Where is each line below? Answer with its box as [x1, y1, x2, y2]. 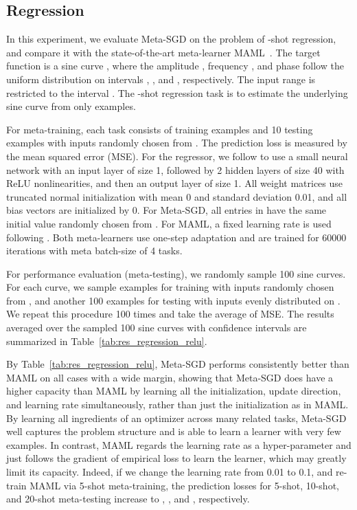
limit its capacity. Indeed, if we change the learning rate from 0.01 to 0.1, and [6, 465, 333, 479]
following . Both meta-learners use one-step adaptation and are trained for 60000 [6, 230, 347, 244]
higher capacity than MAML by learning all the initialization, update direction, [6, 384, 341, 398]
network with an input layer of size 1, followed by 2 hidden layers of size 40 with [6, 162, 345, 177]
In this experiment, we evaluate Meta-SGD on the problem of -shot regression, [6, 32, 336, 46]
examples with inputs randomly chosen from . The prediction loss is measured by [6, 135, 347, 150]
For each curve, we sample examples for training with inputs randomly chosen [6, 280, 334, 294]
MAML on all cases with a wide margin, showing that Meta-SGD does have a [6, 370, 334, 384]
